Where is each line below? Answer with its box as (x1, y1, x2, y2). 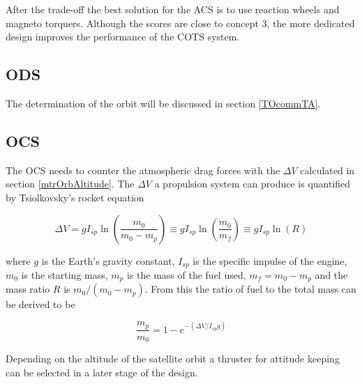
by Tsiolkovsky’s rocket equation (6, 190, 144, 204)
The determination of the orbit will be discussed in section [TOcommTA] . (6, 95, 321, 110)
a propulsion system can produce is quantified (154, 176, 351, 191)
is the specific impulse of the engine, (193, 253, 347, 268)
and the (315, 268, 348, 282)
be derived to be (6, 297, 75, 312)
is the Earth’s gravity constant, (41, 253, 175, 268)
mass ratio (6, 282, 50, 296)
